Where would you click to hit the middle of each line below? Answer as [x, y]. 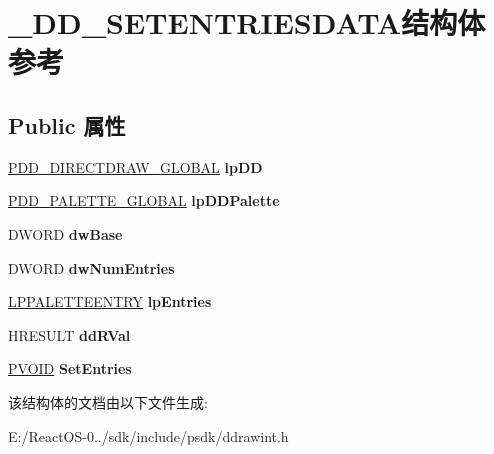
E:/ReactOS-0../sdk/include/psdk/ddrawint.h [148, 435]
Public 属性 [67, 124]
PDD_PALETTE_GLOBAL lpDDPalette [144, 200]
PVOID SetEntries [70, 368]
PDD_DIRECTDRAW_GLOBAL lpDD [135, 166]
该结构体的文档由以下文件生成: [108, 401]
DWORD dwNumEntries [91, 267]
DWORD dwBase [65, 233]
